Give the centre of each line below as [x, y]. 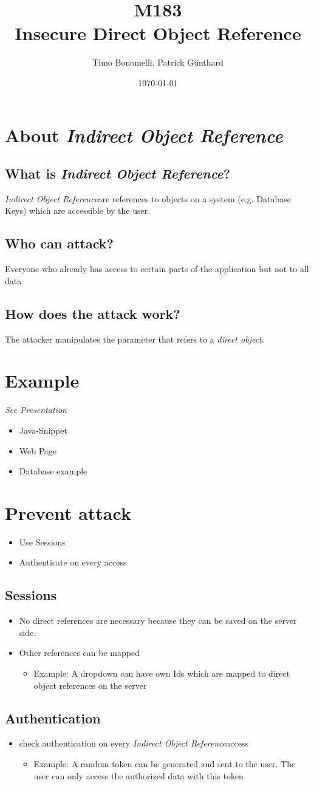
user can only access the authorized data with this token [138, 775]
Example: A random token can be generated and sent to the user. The [165, 764]
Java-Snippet [43, 430]
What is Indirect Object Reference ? [118, 173]
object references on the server [90, 685]
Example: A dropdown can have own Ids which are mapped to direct [162, 673]
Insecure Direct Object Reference [158, 33]
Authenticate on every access [73, 562]
